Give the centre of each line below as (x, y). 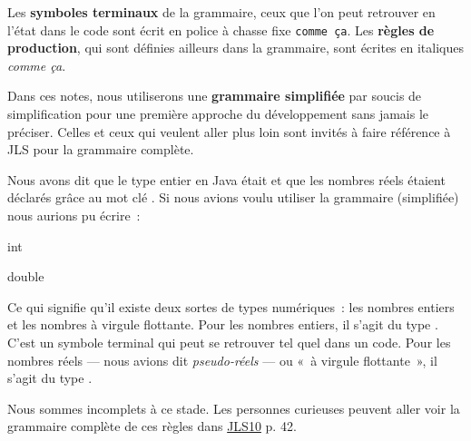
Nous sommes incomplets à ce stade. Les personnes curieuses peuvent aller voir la (234, 408)
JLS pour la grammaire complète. (101, 149)
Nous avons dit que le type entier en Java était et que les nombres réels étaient (226, 179)
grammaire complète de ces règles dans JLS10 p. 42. (152, 426)
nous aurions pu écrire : (74, 215)
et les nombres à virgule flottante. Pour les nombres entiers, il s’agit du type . (223, 324)
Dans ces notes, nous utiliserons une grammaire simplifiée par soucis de (215, 96)
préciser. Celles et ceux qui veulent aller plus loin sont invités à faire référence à (229, 131)
